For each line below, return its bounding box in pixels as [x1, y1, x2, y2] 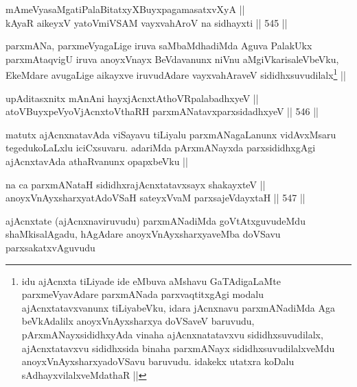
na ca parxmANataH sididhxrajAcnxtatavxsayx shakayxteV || [5, 177, 266, 191]
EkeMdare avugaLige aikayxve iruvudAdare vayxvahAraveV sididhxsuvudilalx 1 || [5, 66, 346, 82]
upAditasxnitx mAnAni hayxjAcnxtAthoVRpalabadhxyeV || [5, 90, 259, 105]
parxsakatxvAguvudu [5, 240, 95, 254]
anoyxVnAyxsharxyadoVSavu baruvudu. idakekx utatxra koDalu [21, 354, 295, 369]
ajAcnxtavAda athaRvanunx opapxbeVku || [5, 154, 188, 168]
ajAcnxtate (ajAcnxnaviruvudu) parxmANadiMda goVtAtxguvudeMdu [5, 213, 306, 227]
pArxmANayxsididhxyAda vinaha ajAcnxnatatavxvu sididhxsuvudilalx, [21, 327, 323, 341]
